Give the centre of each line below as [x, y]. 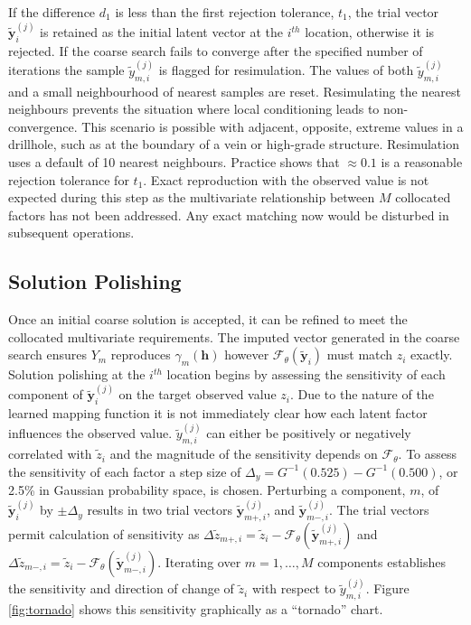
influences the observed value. [90, 433]
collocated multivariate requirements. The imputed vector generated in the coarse [234, 336]
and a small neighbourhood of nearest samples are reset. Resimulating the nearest [235, 91]
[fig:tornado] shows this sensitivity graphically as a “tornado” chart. [196, 609]
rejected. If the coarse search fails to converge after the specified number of [216, 50]
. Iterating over [199, 561]
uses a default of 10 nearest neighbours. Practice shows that [174, 162]
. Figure [387, 588]
